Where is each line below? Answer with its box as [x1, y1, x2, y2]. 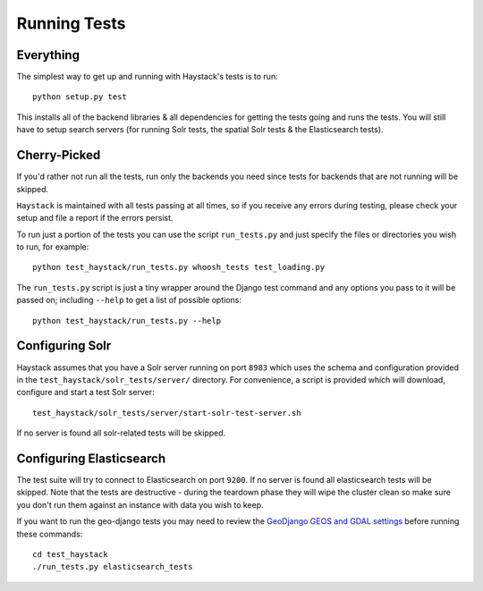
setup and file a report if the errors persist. [16, 213, 174, 224]
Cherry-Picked [16, 148, 101, 163]
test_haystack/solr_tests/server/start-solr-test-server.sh [32, 408, 301, 418]
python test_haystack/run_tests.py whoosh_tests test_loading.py [32, 262, 326, 273]
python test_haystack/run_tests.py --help [32, 316, 222, 325]
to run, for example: [16, 241, 89, 252]
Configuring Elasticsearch [16, 451, 165, 466]
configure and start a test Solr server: [16, 387, 156, 398]
